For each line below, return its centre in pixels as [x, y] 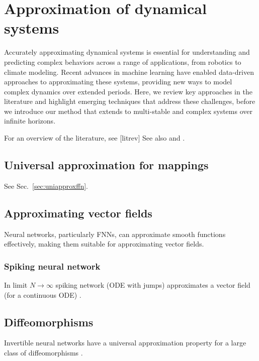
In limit [16, 285]
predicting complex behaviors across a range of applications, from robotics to [123, 62]
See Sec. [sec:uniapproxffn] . [46, 186]
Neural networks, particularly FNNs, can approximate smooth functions [115, 234]
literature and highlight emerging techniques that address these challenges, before [130, 101]
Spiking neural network [52, 266]
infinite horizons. [30, 121]
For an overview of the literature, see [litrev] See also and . [95, 138]
